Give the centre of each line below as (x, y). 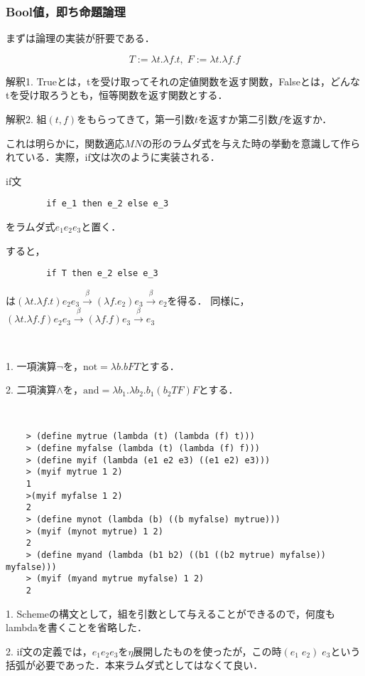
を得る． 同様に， (208, 300)
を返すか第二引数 (238, 119)
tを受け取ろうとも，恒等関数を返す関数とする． (117, 95)
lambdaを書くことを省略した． (77, 627)
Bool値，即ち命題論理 (66, 11)
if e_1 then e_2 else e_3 (108, 204)
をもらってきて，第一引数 (136, 119)
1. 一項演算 (31, 365)
